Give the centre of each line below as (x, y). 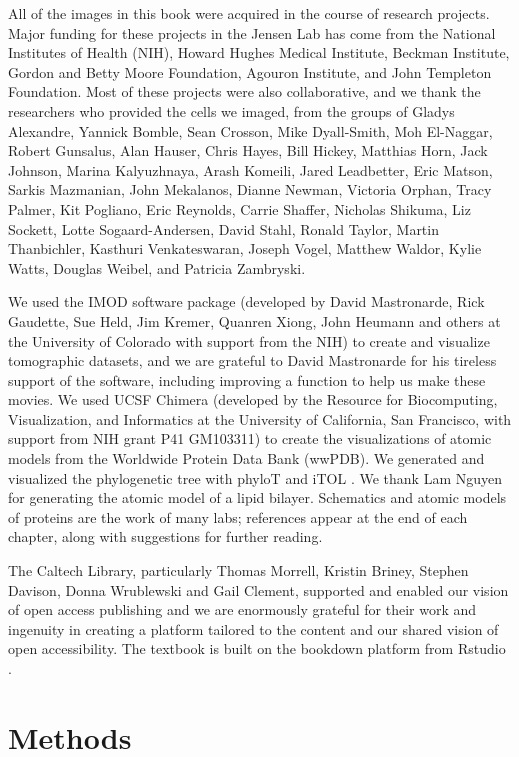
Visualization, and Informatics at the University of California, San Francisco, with (260, 418)
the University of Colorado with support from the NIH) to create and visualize (249, 340)
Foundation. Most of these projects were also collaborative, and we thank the (244, 91)
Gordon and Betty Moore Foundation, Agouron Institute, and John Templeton (250, 71)
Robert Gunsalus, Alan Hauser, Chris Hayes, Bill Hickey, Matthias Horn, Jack (248, 150)
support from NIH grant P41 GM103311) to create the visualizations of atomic (250, 438)
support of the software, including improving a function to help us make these (247, 379)
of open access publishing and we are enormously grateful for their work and (242, 609)
